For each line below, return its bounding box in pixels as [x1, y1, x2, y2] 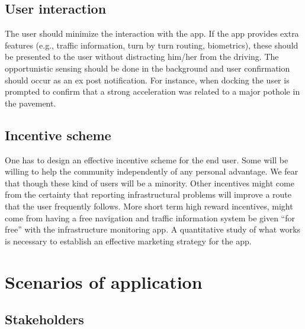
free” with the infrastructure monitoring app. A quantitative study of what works [5, 223, 301, 236]
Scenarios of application [5, 269, 203, 293]
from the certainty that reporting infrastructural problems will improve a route [5, 188, 291, 201]
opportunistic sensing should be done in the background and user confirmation [5, 62, 290, 74]
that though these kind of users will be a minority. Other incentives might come [5, 176, 294, 189]
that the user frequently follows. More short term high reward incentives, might [5, 199, 293, 212]
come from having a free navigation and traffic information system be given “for [5, 211, 295, 224]
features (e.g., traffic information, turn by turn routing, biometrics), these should [5, 38, 298, 51]
